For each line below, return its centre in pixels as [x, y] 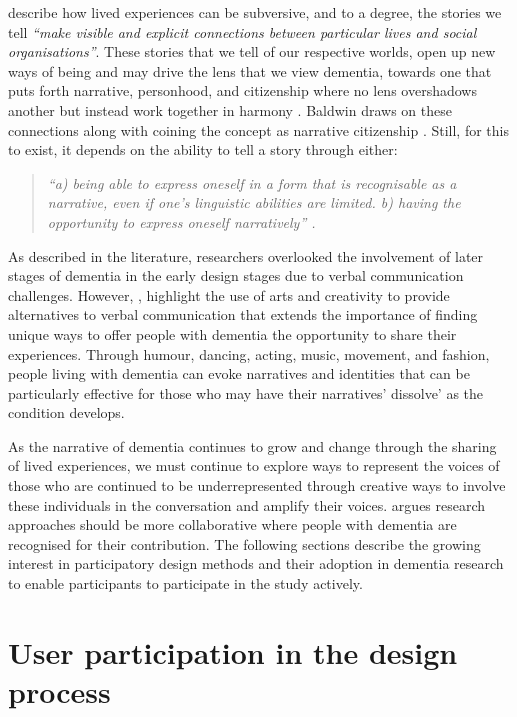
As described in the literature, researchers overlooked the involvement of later [246, 255]
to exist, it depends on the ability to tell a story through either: [203, 149]
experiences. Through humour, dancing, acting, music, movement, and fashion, [249, 353]
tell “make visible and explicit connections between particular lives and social [242, 31]
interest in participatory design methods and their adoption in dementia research [256, 563]
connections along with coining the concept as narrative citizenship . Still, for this [258, 129]
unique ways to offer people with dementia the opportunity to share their [232, 333]
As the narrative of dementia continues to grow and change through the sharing [252, 445]
